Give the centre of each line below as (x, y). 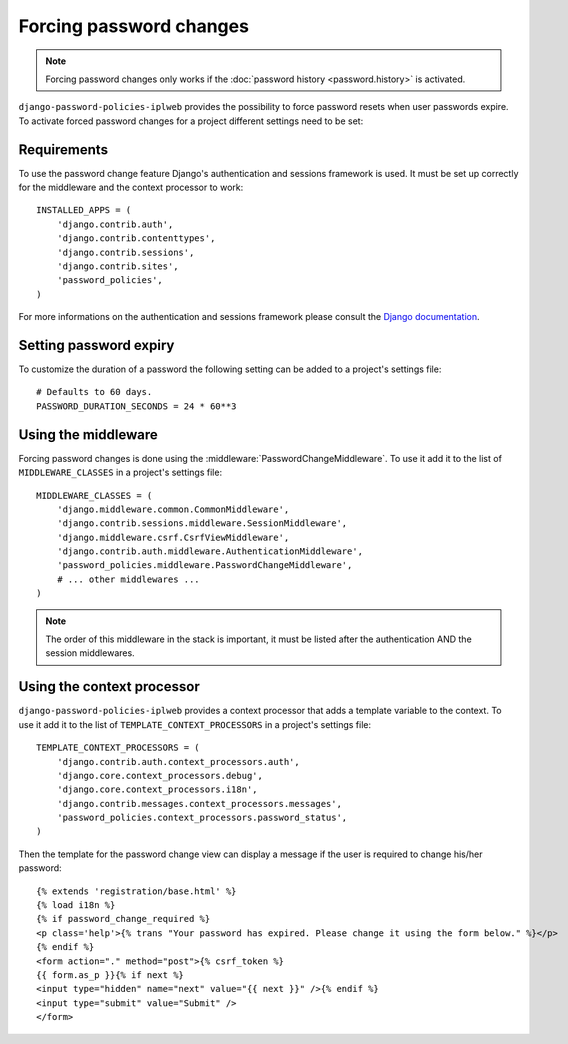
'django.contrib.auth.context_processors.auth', (178, 761)
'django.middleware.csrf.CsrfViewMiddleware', (173, 537)
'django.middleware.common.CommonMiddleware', (173, 509)
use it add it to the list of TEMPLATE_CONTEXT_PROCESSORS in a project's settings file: (195, 724)
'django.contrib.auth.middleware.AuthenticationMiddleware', (210, 551)
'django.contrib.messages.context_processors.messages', (199, 803)
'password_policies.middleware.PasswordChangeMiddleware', (204, 565)
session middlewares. (90, 653)
